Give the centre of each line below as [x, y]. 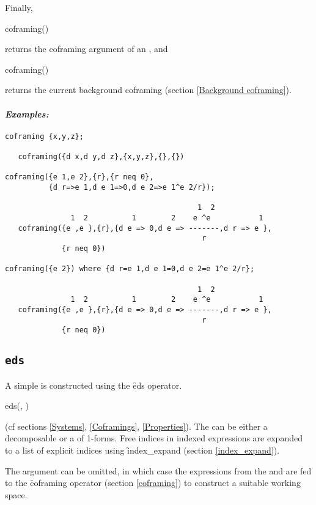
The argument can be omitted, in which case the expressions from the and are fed [158, 470]
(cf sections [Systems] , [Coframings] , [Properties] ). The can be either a [136, 426]
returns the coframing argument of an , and [86, 49]
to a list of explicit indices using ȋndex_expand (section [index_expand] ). [142, 450]
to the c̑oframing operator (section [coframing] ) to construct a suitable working [153, 483]
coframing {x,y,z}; [44, 136]
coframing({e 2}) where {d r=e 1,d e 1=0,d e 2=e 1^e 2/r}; [130, 269]
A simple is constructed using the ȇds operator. [94, 385]
